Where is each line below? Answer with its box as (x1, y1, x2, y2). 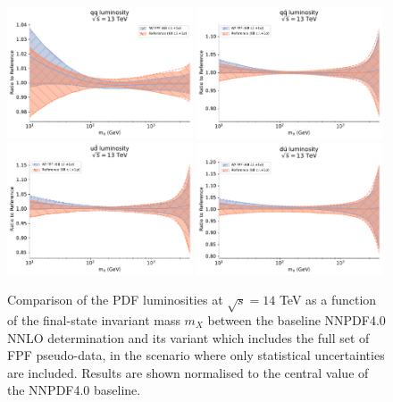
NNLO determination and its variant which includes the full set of (7, 328, 370, 347)
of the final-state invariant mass (7, 310, 180, 329)
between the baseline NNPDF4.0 (207, 310, 386, 329)
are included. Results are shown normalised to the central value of (7, 363, 369, 381)
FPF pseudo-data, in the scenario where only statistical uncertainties (7, 346, 385, 364)
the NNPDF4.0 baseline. (7, 381, 141, 399)
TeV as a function (279, 290, 377, 309)
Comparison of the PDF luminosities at (7, 290, 223, 309)
